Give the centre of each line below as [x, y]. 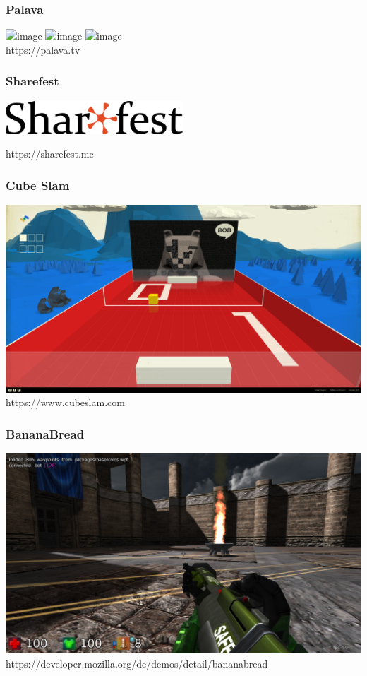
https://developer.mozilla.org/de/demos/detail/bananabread [137, 663]
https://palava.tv [43, 49]
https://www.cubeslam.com [65, 402]
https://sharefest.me [50, 154]
